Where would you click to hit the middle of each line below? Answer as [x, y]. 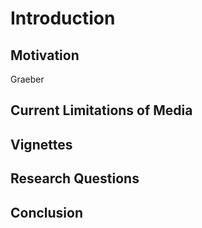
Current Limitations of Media [101, 110]
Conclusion [47, 212]
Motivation [45, 55]
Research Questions [75, 178]
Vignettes [41, 144]
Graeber [27, 79]
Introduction [63, 18]
